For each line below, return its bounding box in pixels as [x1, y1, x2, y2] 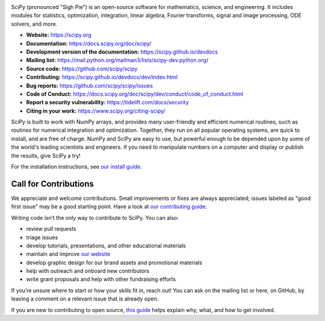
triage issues [26, 234, 58, 241]
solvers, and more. [11, 20, 58, 27]
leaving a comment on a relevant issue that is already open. [11, 295, 159, 302]
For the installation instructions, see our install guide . [11, 163, 143, 170]
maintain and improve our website [26, 251, 111, 258]
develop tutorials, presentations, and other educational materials [26, 242, 186, 249]
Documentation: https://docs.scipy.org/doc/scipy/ [26, 40, 152, 47]
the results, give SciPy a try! [11, 152, 81, 159]
